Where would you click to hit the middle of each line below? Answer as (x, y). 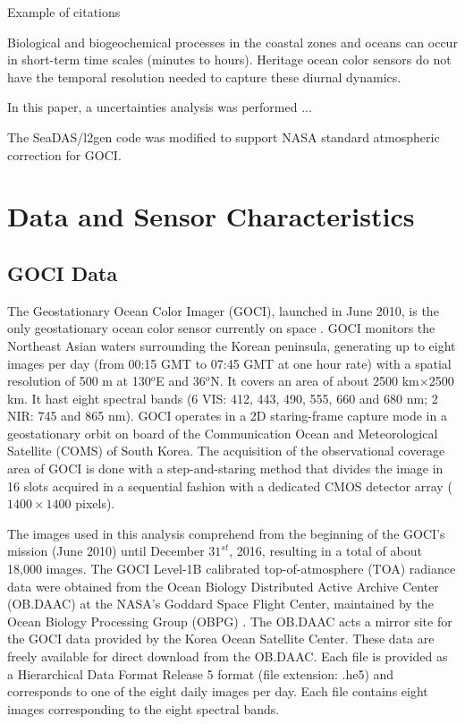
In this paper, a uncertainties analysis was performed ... (160, 107)
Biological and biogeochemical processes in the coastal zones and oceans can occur (232, 42)
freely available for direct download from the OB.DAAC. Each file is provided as (228, 656)
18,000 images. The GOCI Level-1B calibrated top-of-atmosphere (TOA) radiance (232, 569)
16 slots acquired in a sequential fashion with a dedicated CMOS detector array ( (230, 486)
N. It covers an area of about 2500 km (315, 381)
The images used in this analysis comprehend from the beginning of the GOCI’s (226, 533)
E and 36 (181, 381)
